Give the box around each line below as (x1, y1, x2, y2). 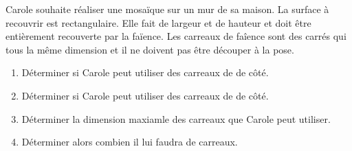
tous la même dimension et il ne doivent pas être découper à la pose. (5, 42, 294, 56)
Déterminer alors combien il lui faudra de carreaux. (21, 135, 238, 149)
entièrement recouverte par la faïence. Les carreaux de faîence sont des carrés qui (5, 29, 346, 43)
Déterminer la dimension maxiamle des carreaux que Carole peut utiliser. (21, 111, 331, 126)
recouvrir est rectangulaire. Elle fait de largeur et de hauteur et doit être (5, 15, 311, 30)
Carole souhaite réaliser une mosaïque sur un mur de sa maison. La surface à (5, 2, 329, 16)
